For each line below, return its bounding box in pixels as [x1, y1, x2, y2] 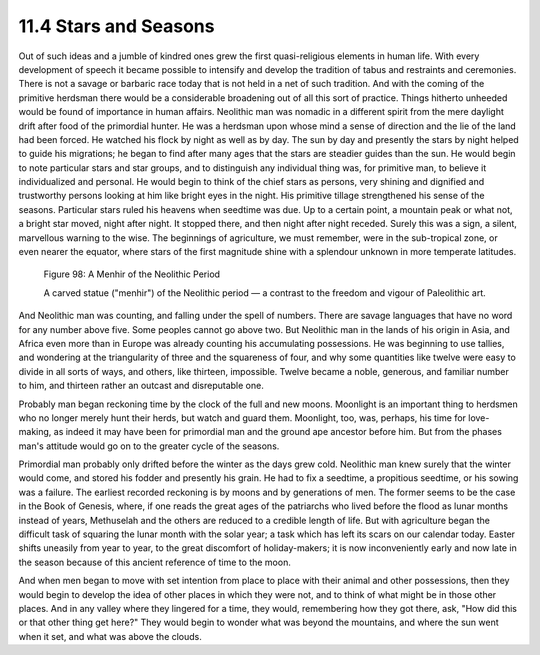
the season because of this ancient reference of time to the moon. [18, 556, 292, 568]
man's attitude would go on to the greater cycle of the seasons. [18, 440, 280, 452]
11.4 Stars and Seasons [18, 15, 215, 37]
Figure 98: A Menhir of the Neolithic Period [43, 268, 220, 280]
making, [18, 426, 52, 438]
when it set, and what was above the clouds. [18, 630, 202, 642]
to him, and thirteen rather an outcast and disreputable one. [18, 380, 264, 392]
